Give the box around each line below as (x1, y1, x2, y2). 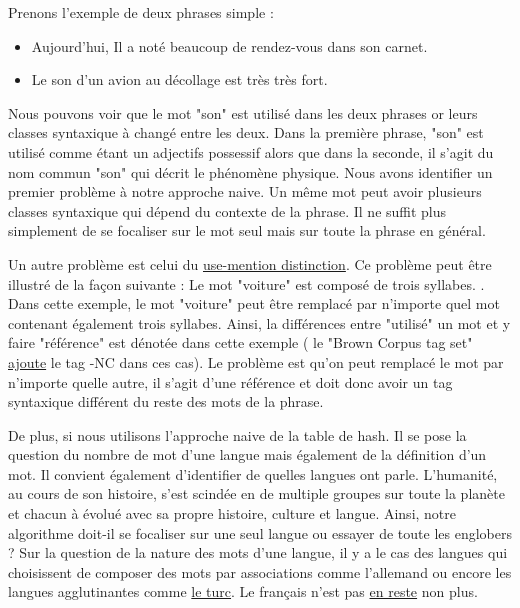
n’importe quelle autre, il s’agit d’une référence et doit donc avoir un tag (8, 371, 453, 392)
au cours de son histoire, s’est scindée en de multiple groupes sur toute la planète (8, 483, 505, 504)
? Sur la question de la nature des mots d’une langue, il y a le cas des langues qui (8, 542, 508, 563)
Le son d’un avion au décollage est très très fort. (31, 69, 328, 90)
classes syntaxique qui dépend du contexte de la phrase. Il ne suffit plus (8, 200, 447, 221)
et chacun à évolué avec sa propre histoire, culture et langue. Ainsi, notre (8, 503, 457, 524)
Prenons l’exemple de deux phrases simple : (8, 2, 274, 22)
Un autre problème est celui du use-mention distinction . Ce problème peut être (8, 253, 492, 274)
